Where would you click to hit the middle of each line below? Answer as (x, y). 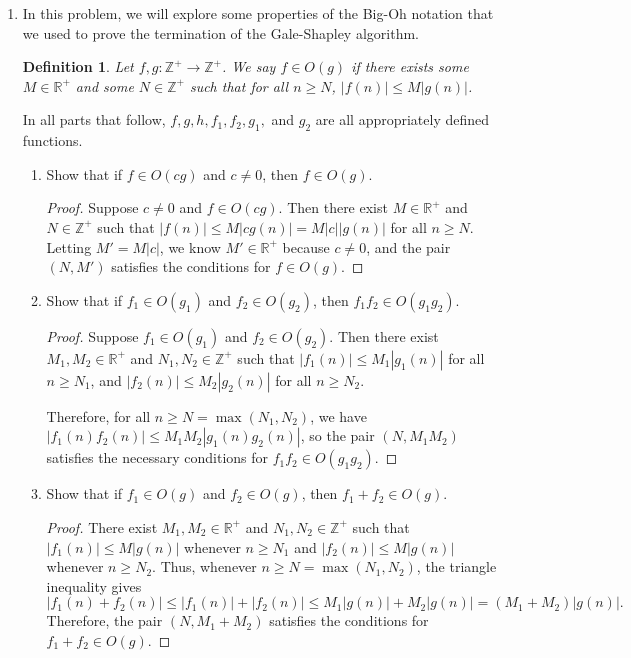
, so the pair (337, 435)
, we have (338, 415)
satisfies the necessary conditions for (157, 457)
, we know (190, 246)
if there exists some (410, 66)
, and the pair (408, 246)
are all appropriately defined (402, 119)
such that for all (239, 85)
